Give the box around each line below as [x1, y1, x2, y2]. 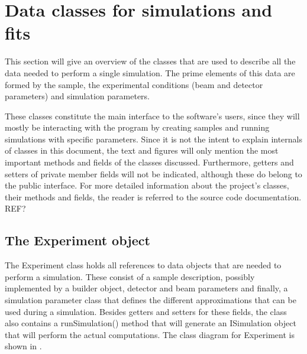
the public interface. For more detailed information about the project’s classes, [5, 179, 289, 191]
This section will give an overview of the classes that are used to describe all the [5, 55, 296, 67]
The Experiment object [5, 231, 150, 249]
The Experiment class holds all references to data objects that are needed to [5, 259, 282, 271]
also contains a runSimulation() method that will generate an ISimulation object [5, 317, 296, 329]
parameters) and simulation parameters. [5, 90, 150, 102]
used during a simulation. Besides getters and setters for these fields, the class [5, 305, 287, 317]
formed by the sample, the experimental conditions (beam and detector [5, 78, 263, 90]
